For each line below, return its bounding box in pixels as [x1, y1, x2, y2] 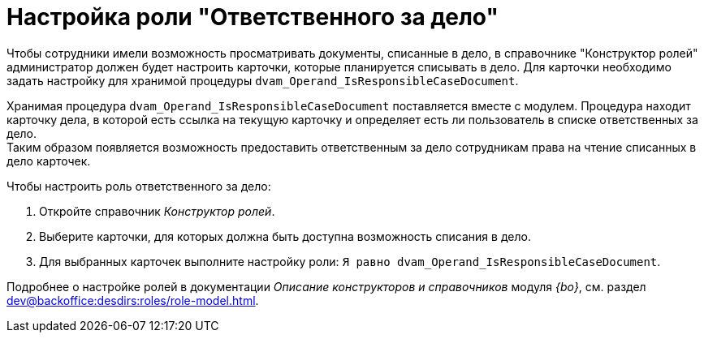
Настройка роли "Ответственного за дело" [6, 3, 499, 31]
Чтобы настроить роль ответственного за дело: [6, 178, 271, 193]
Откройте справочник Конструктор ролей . [39, 204, 275, 218]
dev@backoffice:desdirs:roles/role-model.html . [6, 293, 259, 307]
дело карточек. [6, 153, 91, 168]
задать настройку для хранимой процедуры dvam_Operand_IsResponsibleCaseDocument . [6, 73, 519, 88]
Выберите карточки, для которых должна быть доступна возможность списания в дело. [39, 229, 531, 243]
